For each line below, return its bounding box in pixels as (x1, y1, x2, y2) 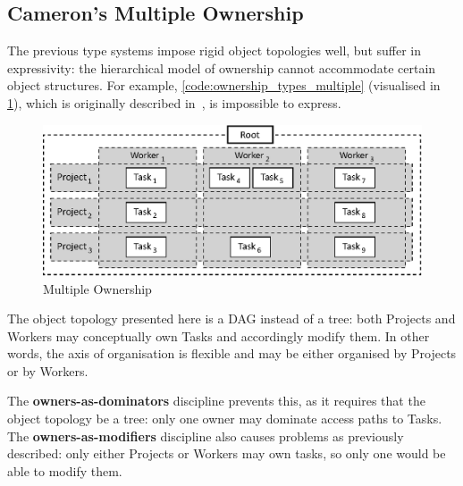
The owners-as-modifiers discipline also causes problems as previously (7, 426, 404, 445)
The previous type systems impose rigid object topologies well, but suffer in (7, 41, 422, 60)
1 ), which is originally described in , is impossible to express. (7, 93, 341, 112)
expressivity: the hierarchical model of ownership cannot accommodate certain (7, 58, 436, 77)
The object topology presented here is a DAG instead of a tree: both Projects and (7, 309, 456, 328)
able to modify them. (7, 461, 122, 480)
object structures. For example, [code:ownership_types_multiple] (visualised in (7, 76, 441, 95)
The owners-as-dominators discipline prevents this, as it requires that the (7, 391, 425, 410)
